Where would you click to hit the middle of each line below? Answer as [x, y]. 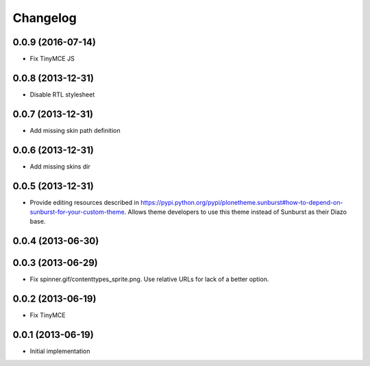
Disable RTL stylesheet [62, 94]
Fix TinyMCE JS [52, 59]
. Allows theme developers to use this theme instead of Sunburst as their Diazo [236, 212]
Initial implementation [60, 351]
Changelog [45, 18]
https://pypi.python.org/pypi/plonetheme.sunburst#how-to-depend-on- [242, 202]
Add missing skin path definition [75, 130]
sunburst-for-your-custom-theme [77, 212]
